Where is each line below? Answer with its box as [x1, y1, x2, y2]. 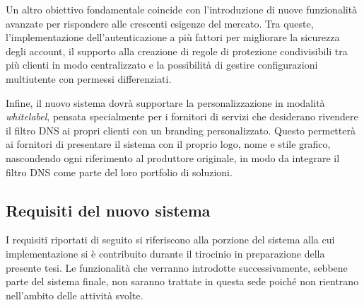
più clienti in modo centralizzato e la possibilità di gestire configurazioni [6, 57, 318, 72]
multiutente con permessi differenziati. [6, 71, 172, 86]
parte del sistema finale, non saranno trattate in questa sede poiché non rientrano [6, 274, 359, 289]
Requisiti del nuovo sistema [6, 199, 211, 221]
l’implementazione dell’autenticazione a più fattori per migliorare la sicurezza [6, 30, 340, 45]
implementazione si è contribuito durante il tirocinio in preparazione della [6, 246, 325, 260]
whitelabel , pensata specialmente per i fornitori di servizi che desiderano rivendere [6, 109, 358, 124]
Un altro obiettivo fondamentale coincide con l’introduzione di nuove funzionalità [6, 2, 358, 16]
